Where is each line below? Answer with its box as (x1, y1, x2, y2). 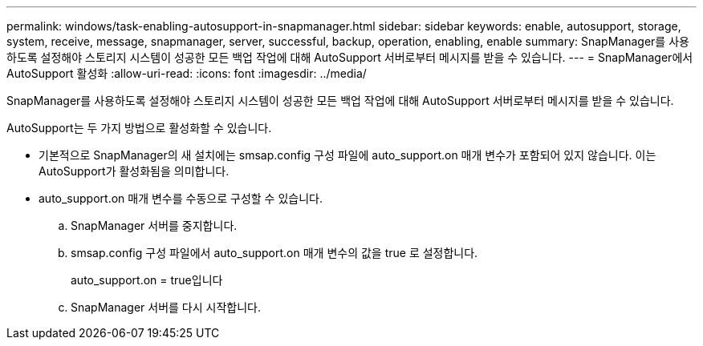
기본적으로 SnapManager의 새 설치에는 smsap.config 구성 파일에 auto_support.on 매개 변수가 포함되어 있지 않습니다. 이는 (39, 148, 656, 162)
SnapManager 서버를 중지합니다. (71, 219, 238, 232)
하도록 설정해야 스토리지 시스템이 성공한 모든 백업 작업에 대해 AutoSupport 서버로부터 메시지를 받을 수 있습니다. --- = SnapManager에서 (6, 50, 693, 64)
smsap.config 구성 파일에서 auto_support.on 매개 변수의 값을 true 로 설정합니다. (71, 246, 478, 259)
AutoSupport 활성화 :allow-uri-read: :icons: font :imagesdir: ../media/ (6, 66, 367, 80)
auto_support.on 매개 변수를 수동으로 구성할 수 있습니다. (39, 191, 323, 205)
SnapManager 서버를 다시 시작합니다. (71, 300, 261, 314)
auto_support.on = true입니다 (71, 273, 223, 287)
